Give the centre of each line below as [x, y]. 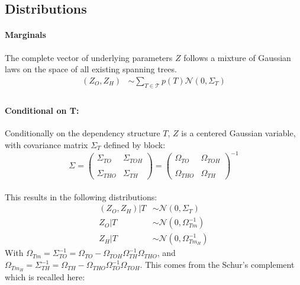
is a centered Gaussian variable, [238, 133]
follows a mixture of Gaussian [237, 57]
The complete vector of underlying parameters [89, 57]
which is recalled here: [45, 276]
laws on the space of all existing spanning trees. [91, 69]
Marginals [25, 35]
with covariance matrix [46, 145]
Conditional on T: [42, 111]
